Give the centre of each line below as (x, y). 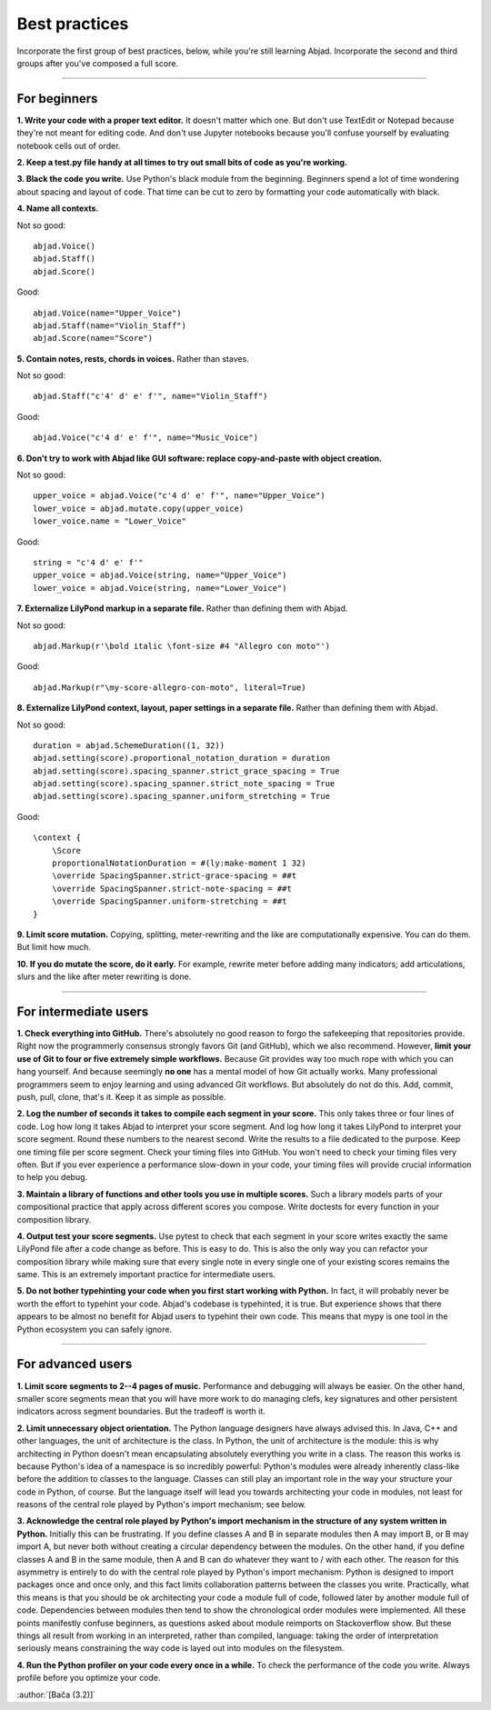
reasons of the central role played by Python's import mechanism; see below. (161, 1505)
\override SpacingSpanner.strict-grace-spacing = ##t (174, 876)
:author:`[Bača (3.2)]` (56, 1695)
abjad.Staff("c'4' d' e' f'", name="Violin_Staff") (150, 396)
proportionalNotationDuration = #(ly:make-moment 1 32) (179, 863)
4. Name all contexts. (58, 208)
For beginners (57, 99)
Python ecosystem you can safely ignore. (95, 1329)
